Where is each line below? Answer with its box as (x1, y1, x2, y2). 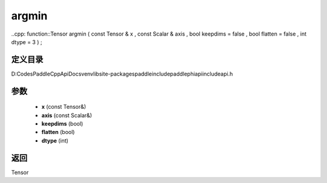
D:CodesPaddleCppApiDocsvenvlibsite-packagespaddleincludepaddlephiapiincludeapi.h (11, 70, 233, 77)
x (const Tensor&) (41, 103, 87, 111)
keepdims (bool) (41, 120, 84, 127)
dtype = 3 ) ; (11, 38, 42, 45)
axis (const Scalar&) (41, 112, 92, 119)
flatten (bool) (41, 129, 75, 136)
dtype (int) (41, 136, 69, 144)
